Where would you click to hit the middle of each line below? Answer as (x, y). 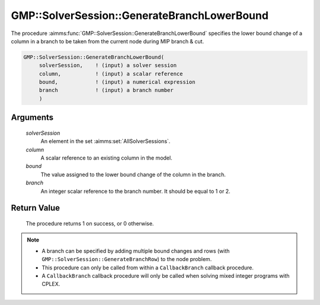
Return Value (36, 208)
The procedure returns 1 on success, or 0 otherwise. (90, 224)
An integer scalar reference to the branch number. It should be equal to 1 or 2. (135, 191)
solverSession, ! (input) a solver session (108, 66)
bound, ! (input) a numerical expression (117, 82)
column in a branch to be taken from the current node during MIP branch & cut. (108, 41)
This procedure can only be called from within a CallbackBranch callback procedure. (148, 268)
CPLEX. (51, 284)
